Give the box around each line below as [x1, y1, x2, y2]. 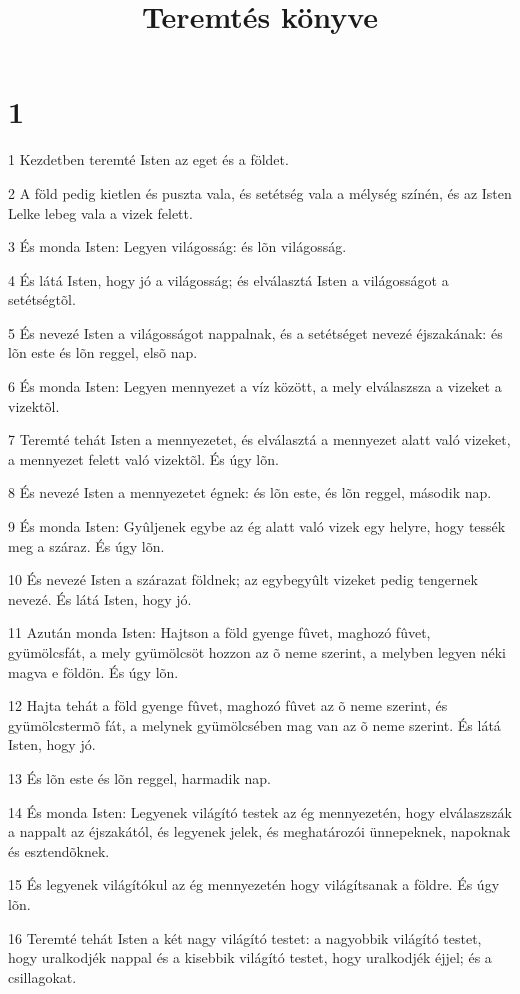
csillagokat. [8, 966, 77, 987]
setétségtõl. [8, 289, 76, 310]
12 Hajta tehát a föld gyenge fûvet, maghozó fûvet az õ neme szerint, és [8, 695, 448, 716]
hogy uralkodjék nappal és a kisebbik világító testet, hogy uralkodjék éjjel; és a [8, 947, 492, 968]
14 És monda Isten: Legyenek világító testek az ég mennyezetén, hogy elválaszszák [8, 801, 512, 822]
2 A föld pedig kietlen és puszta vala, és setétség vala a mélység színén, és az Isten [8, 182, 512, 203]
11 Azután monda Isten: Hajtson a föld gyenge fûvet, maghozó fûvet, [8, 622, 431, 643]
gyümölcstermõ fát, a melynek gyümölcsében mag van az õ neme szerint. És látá [8, 714, 501, 735]
